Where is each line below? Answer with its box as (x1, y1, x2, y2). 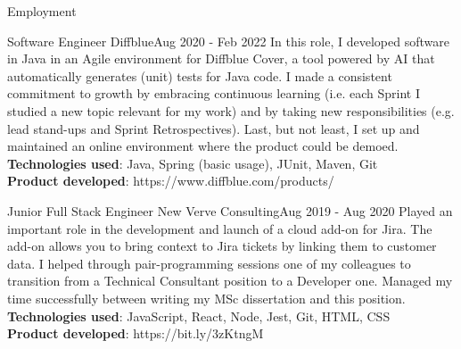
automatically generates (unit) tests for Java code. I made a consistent (7, 66, 392, 85)
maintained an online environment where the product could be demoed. (7, 137, 399, 155)
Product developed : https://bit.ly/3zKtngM (7, 324, 264, 343)
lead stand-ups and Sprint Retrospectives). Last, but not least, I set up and (7, 119, 420, 137)
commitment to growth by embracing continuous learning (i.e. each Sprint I (7, 84, 421, 103)
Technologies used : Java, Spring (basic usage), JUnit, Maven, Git (7, 154, 378, 172)
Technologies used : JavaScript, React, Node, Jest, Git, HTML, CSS (7, 306, 391, 325)
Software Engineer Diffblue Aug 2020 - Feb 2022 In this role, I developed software (7, 31, 449, 50)
